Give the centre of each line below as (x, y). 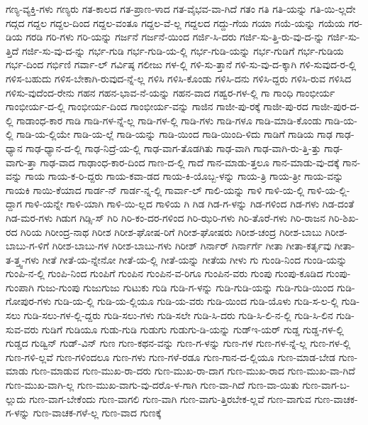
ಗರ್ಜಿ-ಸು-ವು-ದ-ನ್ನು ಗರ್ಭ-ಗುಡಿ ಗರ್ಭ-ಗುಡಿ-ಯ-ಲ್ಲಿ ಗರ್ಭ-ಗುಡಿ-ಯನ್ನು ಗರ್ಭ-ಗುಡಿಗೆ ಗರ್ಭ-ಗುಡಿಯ (183, 50)
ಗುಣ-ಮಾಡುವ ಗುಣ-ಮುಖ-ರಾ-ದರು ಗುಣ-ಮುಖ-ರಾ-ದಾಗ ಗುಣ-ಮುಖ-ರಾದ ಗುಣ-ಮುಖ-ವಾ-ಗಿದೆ (193, 371)
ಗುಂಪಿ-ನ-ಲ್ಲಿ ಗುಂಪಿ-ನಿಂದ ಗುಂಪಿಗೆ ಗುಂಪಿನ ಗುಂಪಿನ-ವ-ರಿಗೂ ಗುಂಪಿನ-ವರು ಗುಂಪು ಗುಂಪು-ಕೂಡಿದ (165, 273)
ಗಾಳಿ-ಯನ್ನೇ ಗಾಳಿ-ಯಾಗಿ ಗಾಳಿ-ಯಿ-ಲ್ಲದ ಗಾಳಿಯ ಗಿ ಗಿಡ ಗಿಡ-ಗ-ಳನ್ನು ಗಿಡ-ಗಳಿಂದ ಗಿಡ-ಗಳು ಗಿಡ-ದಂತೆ (190, 204)
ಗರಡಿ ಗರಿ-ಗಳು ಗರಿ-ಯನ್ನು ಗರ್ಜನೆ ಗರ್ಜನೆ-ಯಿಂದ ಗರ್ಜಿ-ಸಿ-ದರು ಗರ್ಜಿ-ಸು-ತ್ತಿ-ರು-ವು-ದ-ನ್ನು (175, 37)
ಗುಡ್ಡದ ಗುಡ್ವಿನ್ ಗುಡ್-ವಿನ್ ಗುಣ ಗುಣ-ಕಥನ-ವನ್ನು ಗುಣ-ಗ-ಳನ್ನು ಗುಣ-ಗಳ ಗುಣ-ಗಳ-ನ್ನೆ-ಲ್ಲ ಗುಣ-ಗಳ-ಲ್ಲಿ (178, 343)
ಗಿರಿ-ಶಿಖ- (344, 217)
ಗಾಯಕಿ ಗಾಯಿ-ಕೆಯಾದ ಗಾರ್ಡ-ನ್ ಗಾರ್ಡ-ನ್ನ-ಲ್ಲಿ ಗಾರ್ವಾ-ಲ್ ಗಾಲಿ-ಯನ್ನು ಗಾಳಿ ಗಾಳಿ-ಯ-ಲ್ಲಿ (155, 189)
